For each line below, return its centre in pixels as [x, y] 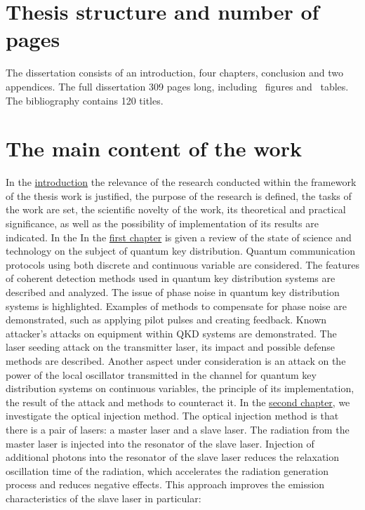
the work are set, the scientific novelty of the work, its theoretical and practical [176, 209]
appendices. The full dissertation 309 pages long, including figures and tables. [177, 86]
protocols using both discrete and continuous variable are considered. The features [182, 264]
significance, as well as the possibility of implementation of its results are [162, 223]
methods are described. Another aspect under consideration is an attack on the [176, 360]
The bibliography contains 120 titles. [85, 100]
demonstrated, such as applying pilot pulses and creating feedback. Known [166, 320]
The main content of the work [154, 148]
